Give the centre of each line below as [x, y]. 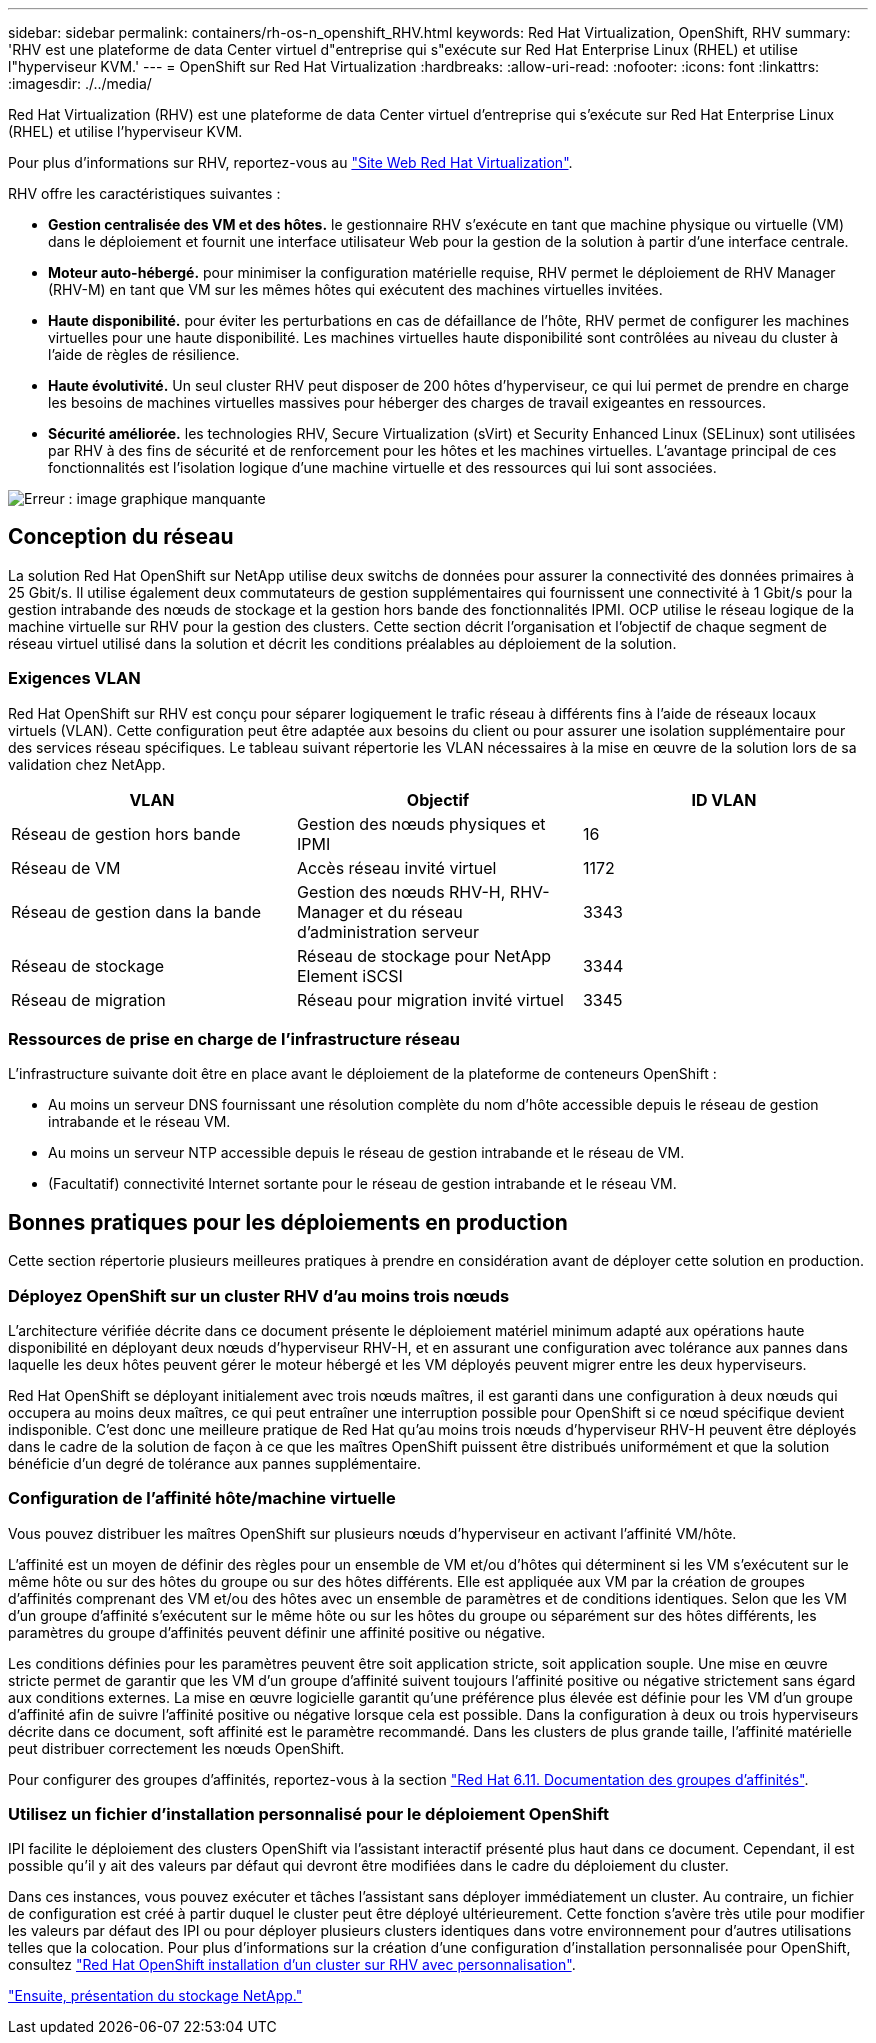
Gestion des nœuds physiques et [421, 823]
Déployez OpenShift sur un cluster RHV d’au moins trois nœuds [259, 1295]
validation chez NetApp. [87, 764]
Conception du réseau [121, 537]
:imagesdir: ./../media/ [80, 83]
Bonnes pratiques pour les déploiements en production [288, 1222]
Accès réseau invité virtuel [396, 867]
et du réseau [415, 911]
